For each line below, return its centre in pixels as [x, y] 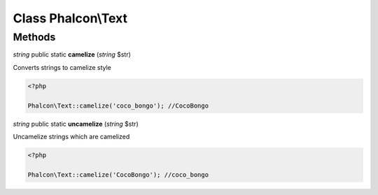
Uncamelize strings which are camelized [71, 136]
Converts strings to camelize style [62, 67]
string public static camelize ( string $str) [72, 55]
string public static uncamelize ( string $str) [76, 124]
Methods [34, 37]
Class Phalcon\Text [70, 18]
